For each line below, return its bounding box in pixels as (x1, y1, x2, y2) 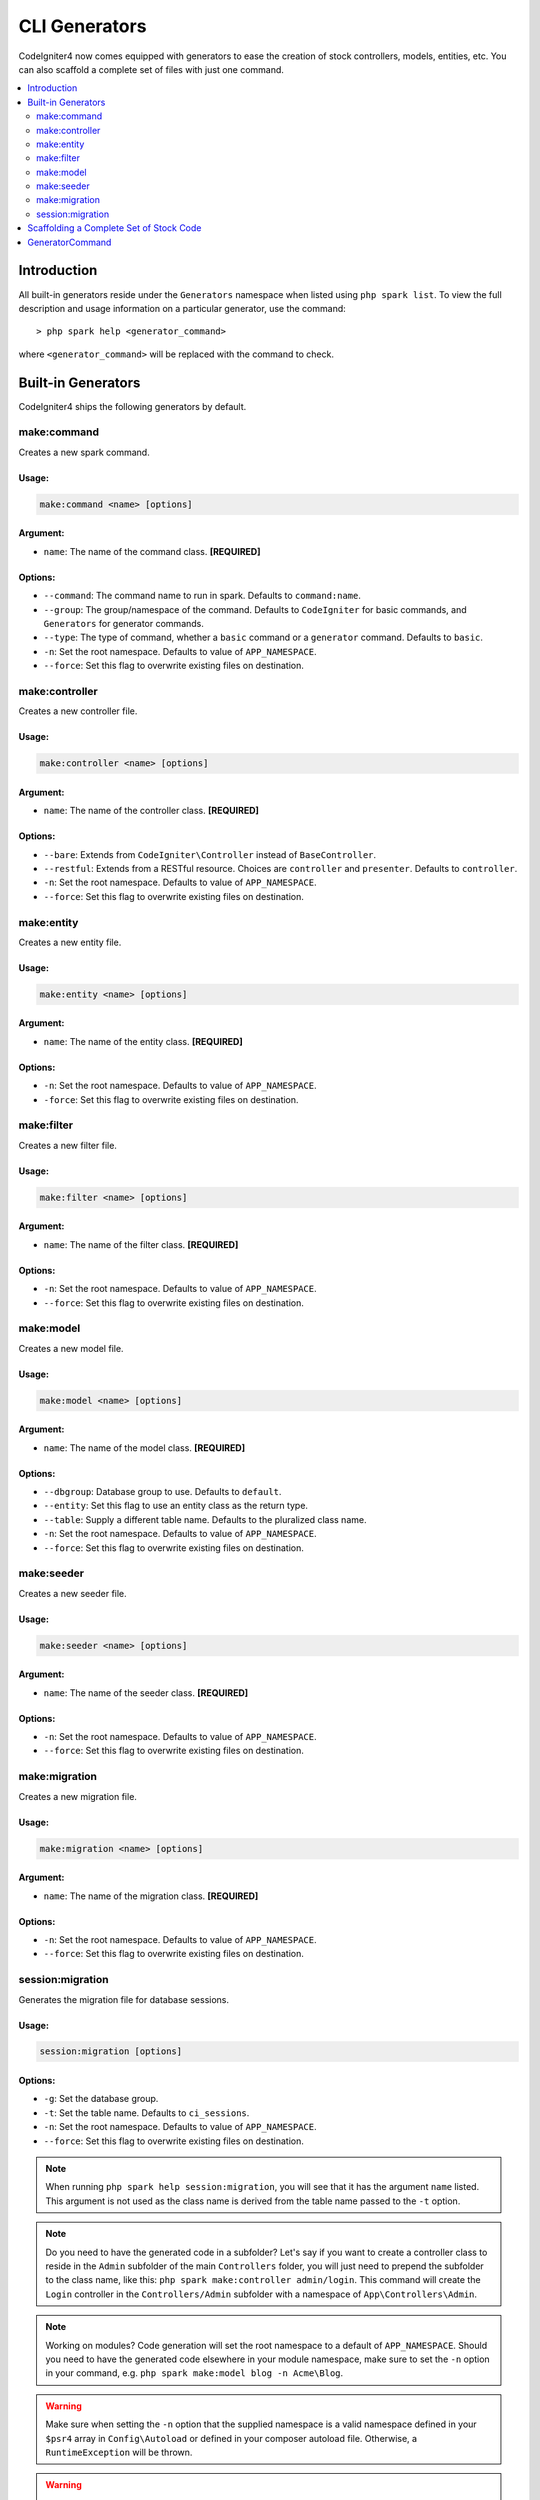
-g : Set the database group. (43, 2093, 159, 2105)
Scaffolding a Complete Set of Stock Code (27, 222, 202, 234)
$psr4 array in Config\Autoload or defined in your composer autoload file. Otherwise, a (45, 2432, 418, 2444)
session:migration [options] (39, 2046, 183, 2057)
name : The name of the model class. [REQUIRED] (43, 1441, 245, 1454)
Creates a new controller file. (18, 705, 138, 717)
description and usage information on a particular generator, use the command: (18, 302, 347, 314)
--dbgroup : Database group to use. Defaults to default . (43, 1486, 282, 1498)
